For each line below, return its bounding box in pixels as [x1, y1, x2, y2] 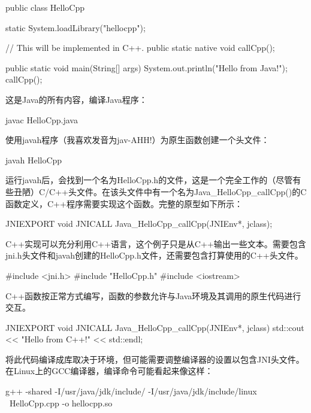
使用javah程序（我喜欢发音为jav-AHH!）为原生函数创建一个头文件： [5, 133, 270, 146]
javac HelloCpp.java [5, 113, 78, 126]
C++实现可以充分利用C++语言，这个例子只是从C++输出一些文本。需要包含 [5, 237, 306, 250]
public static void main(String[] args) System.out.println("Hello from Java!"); [5, 61, 288, 74]
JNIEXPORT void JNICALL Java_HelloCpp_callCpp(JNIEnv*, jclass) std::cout [5, 321, 304, 333]
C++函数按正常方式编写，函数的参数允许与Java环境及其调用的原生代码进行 [5, 289, 301, 302]
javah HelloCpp [5, 153, 62, 166]
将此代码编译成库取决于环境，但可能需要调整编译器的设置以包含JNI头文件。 [5, 353, 304, 365]
